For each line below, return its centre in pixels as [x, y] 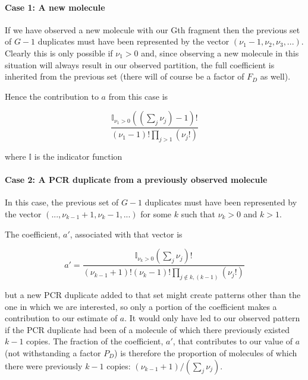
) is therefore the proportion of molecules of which [206, 352]
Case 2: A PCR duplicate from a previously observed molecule [136, 180]
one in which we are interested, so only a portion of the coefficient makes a [141, 306]
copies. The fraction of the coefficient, [95, 341]
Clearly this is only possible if [59, 53]
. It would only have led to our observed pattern [212, 318]
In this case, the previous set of [62, 202]
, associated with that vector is [126, 234]
